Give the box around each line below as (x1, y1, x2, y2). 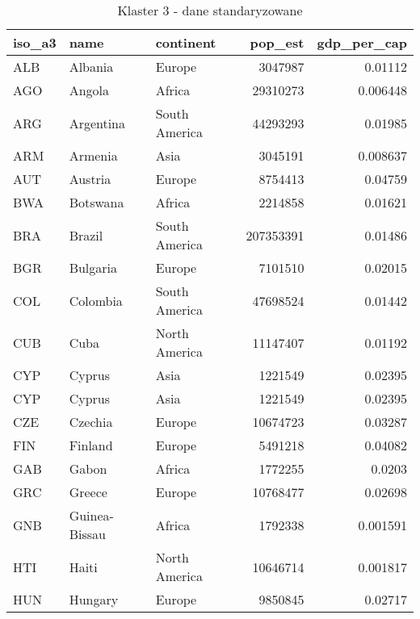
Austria (69, 169, 111, 188)
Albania (69, 57, 114, 76)
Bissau (69, 525, 106, 543)
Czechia (69, 412, 113, 431)
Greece (69, 483, 107, 501)
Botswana (69, 193, 124, 211)
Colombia (69, 291, 123, 310)
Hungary (69, 590, 119, 609)
